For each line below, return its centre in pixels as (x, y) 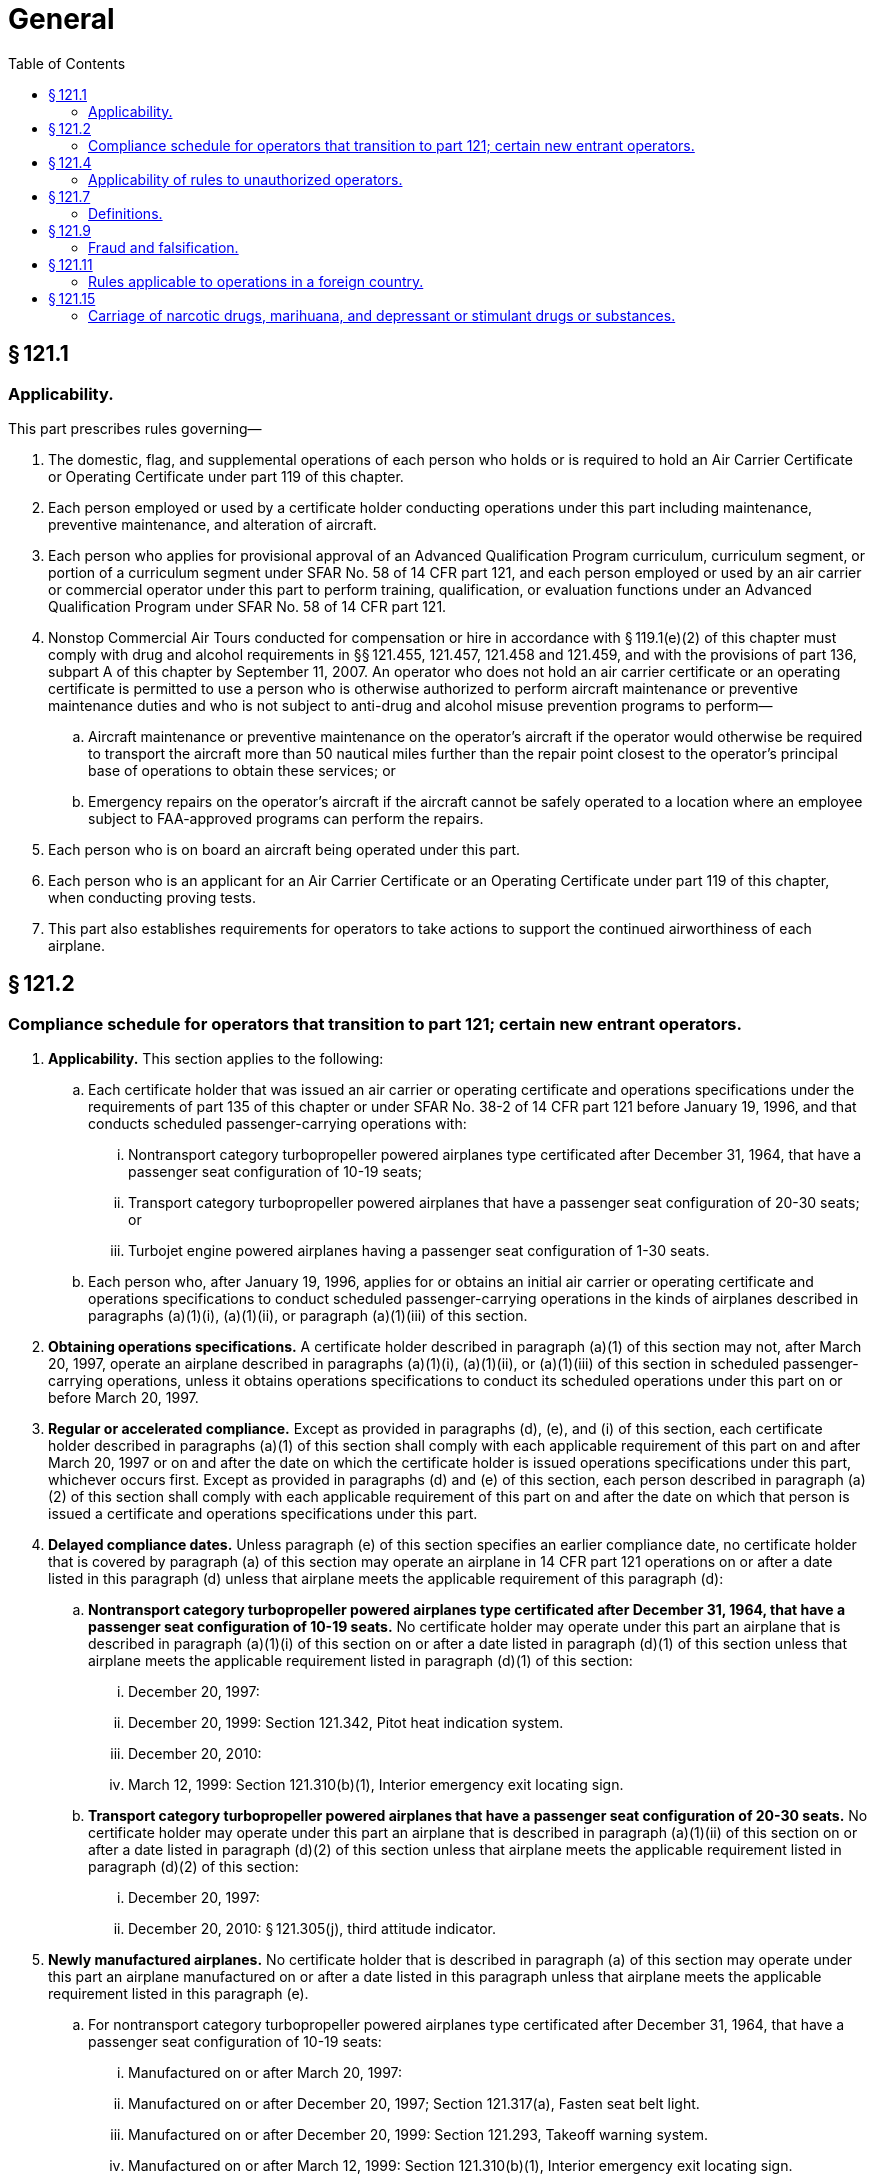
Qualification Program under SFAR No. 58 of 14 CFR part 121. (247, 606)
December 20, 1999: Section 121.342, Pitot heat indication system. (346, 1723)
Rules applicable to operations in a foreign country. (256, 281)
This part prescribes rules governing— (135, 428)
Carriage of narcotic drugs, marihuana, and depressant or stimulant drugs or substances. (382, 315)
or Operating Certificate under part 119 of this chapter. (226, 476)
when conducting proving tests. (152, 897)
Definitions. (125, 213)
